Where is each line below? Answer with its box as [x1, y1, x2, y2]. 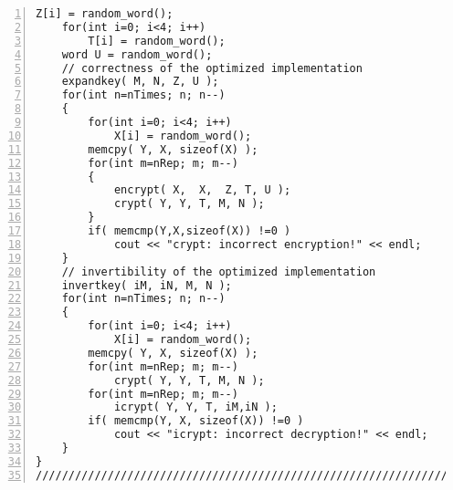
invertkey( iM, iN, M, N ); [61, 278, 232, 292]
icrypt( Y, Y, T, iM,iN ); [113, 401, 278, 414]
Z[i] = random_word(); [36, 7, 174, 20]
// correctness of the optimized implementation [61, 61, 363, 75]
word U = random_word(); [61, 47, 213, 61]
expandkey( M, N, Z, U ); [61, 75, 219, 89]
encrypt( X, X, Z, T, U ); [113, 183, 291, 197]
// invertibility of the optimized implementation [61, 265, 376, 278]
